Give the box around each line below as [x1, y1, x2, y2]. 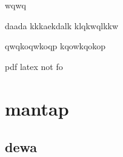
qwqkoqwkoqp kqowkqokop [5, 40, 106, 52]
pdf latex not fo [5, 60, 63, 72]
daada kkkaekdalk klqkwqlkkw [5, 19, 119, 32]
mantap [5, 96, 69, 120]
